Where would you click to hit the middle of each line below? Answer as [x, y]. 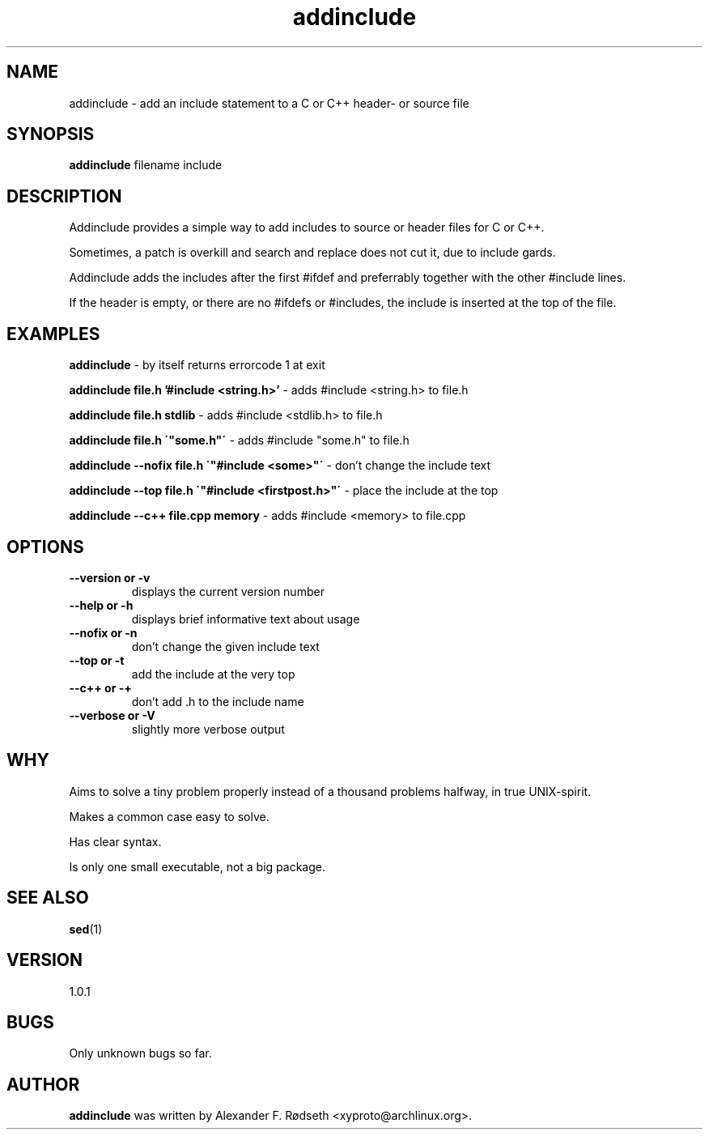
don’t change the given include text [225, 646]
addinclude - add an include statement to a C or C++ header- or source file [269, 103]
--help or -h [101, 605]
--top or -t [97, 660]
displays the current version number [228, 591]
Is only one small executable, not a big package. [197, 866]
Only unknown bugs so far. [140, 1053]
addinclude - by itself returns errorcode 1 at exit [197, 365]
